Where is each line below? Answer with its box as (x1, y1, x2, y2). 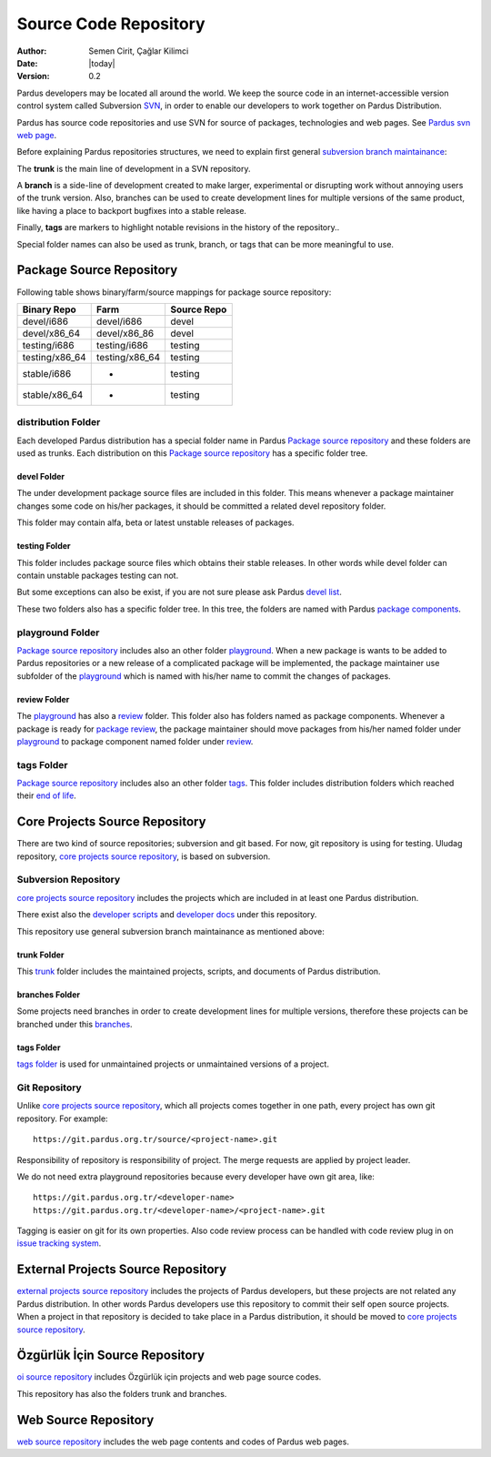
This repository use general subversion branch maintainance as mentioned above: (16, 926, 325, 936)
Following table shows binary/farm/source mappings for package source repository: (16, 287, 332, 298)
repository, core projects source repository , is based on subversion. (16, 851, 271, 862)
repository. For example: (16, 1113, 108, 1124)
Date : (16, 57, 38, 68)
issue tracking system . (16, 1238, 102, 1249)
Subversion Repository (16, 874, 121, 886)
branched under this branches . (16, 1018, 133, 1029)
